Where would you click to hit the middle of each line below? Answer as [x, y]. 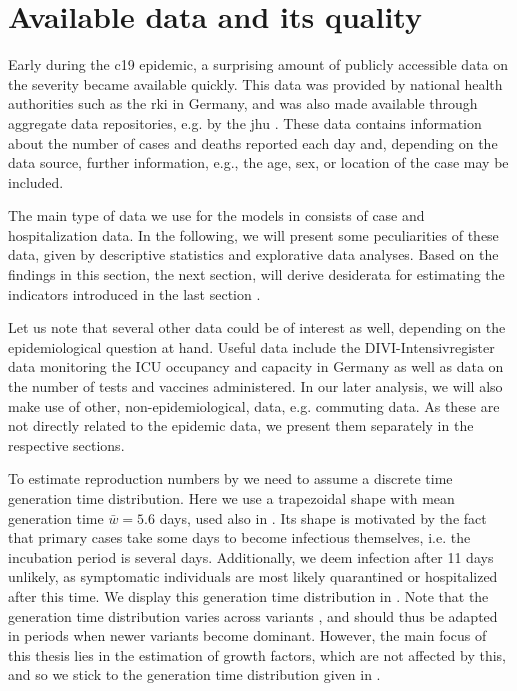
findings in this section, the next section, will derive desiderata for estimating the [256, 274]
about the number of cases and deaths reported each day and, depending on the [253, 142]
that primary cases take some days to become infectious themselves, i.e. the [239, 537]
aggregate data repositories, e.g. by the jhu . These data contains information [245, 122]
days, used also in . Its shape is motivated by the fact [323, 517]
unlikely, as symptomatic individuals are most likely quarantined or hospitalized [253, 576]
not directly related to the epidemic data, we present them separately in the [241, 425]
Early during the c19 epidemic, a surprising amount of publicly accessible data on [258, 64]
